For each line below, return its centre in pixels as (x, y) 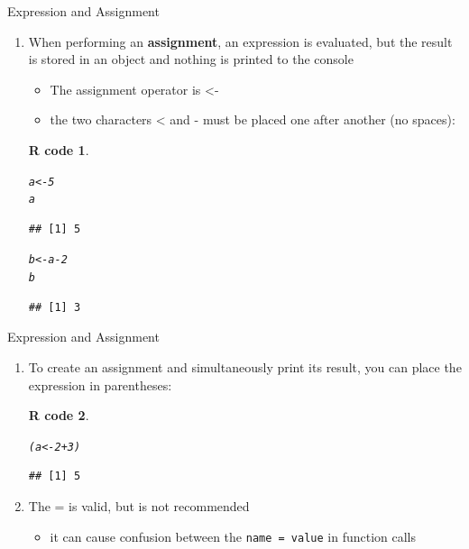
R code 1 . (59, 149)
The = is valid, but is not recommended (139, 506)
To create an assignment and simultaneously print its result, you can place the (245, 366)
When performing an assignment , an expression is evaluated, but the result (240, 41)
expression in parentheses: (100, 384)
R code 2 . (59, 415)
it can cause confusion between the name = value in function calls (233, 536)
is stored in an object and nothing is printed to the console (191, 59)
